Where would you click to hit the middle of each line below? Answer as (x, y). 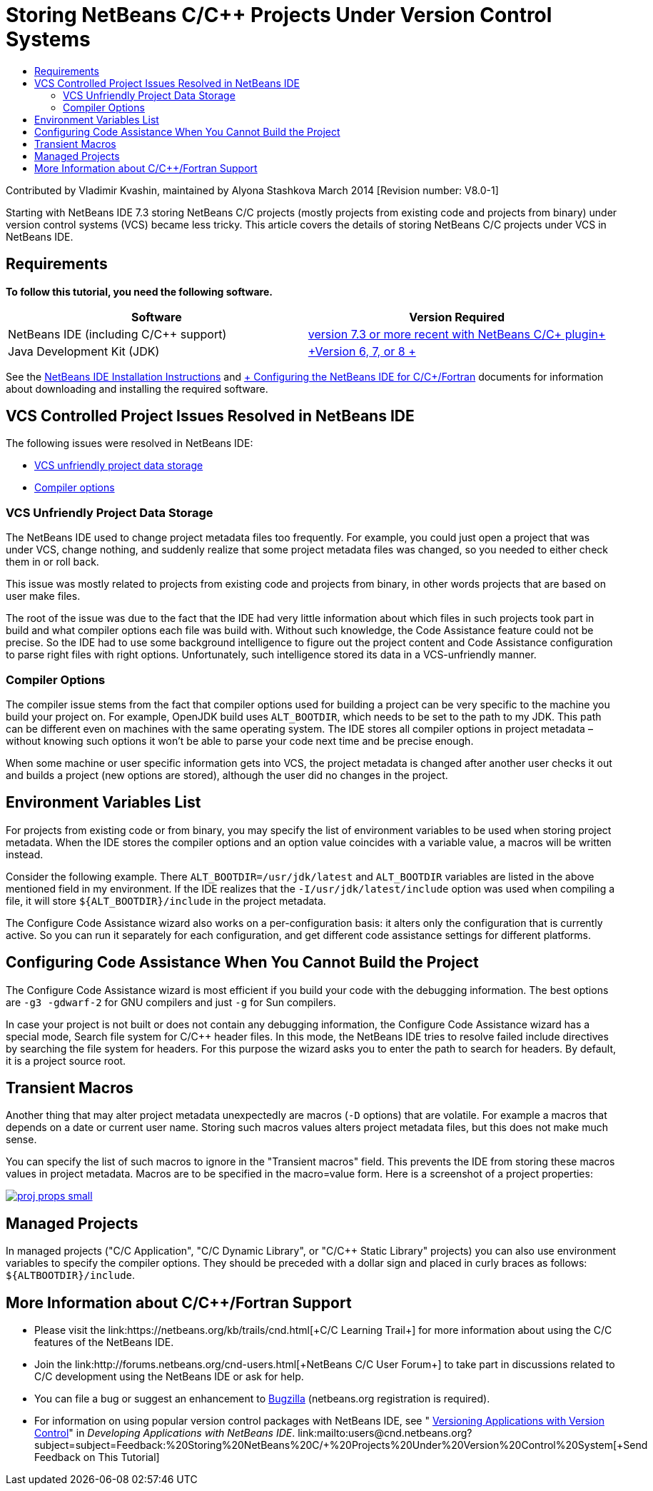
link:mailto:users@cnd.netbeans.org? (385, 1433)
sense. (21, 1140)
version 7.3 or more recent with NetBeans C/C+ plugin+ (457, 334)
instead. (25, 854)
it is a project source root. (66, 1060)
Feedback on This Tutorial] (97, 1457)
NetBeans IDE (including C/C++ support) (117, 334)
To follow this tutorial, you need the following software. (139, 291)
